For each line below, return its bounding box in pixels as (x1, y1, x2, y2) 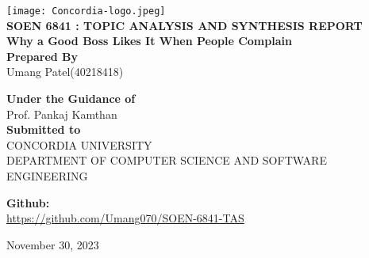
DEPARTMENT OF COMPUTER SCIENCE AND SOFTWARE (6, 152, 327, 169)
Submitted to (6, 121, 81, 138)
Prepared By (6, 47, 79, 64)
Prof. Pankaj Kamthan (6, 105, 117, 122)
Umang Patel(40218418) (6, 63, 124, 80)
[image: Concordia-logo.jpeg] (6, 6, 166, 17)
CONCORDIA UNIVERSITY (6, 136, 152, 153)
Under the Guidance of (6, 90, 136, 107)
